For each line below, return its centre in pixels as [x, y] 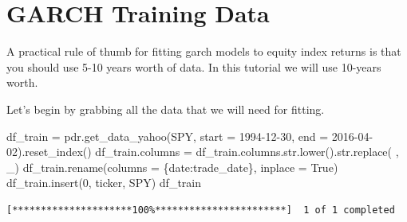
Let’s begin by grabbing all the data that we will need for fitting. [166, 109]
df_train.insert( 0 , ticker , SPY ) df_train [104, 183]
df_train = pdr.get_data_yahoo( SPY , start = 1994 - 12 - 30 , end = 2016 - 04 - [190, 136]
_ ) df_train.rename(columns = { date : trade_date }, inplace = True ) [172, 167]
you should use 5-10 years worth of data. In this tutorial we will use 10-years [194, 66]
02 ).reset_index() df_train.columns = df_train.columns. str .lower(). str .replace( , [203, 152]
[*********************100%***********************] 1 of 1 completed [201, 210]
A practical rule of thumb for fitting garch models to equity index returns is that [204, 51]
